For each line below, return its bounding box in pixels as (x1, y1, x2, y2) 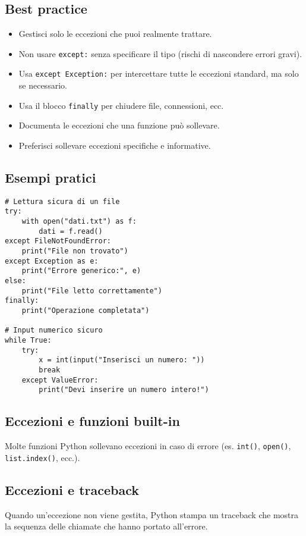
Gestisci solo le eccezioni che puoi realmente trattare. (18, 27, 212, 40)
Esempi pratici (5, 168, 96, 186)
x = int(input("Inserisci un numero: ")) (39, 356, 205, 365)
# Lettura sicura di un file (5, 197, 120, 206)
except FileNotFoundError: (5, 237, 111, 246)
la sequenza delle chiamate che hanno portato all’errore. (5, 520, 208, 532)
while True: (5, 336, 52, 344)
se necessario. (18, 79, 67, 92)
